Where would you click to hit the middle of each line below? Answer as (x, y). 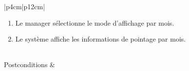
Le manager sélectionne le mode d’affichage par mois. (95, 22)
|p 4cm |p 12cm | (25, 6)
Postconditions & (29, 64)
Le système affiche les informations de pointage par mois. (101, 39)
